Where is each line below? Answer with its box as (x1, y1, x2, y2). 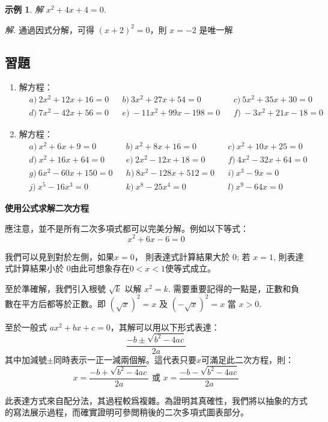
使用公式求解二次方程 (5, 202, 89, 214)
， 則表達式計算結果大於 (134, 250, 230, 262)
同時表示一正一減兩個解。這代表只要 (53, 353, 196, 365)
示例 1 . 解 (5, 3, 43, 15)
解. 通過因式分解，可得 (5, 23, 94, 36)
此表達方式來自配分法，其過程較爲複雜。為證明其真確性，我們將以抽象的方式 (5, 394, 308, 406)
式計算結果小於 (5, 262, 64, 275)
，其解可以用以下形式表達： (110, 320, 220, 333)
